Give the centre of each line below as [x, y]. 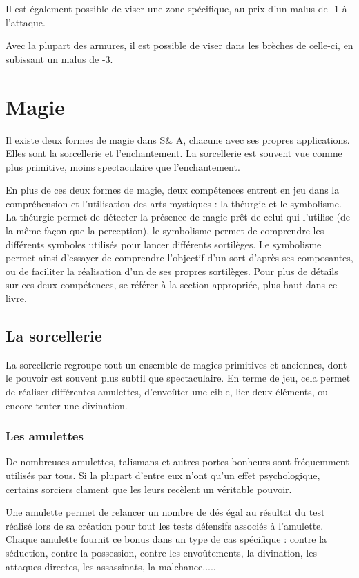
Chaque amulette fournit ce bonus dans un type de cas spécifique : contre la [166, 539]
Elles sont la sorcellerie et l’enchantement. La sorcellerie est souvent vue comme [174, 153]
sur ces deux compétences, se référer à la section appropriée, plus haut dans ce [172, 285]
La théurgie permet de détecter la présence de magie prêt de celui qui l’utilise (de [178, 217]
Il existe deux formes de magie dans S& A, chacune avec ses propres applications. [178, 139]
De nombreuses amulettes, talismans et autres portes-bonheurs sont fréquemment [177, 462]
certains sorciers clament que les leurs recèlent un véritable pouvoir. [149, 488]
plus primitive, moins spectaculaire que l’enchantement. [123, 166]
